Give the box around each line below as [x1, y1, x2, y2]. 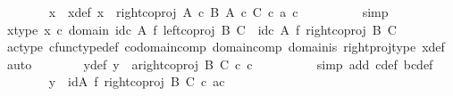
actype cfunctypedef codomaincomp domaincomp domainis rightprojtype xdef [6, 37, 445, 56]
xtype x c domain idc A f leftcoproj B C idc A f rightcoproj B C [6, 20, 397, 38]
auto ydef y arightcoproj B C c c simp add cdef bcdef [6, 54, 433, 73]
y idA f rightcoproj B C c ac [48, 72, 225, 91]
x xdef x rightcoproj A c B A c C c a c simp [48, 3, 389, 20]
